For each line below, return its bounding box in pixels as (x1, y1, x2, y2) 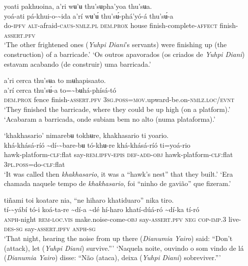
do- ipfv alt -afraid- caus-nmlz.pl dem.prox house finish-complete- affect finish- (4, 20, 238, 30)
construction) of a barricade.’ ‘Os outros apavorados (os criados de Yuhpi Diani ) (4, 49, 245, 59)
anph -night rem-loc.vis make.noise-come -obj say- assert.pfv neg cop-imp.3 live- (4, 213, 241, 224)
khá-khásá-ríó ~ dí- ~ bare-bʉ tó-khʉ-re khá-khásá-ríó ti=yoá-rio (4, 139, 191, 150)
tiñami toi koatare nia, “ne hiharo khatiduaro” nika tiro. (4, 194, 174, 205)
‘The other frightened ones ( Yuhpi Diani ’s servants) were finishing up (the (4, 39, 227, 50)
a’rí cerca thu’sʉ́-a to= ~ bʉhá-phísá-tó (4, 84, 116, 95)
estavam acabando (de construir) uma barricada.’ (4, 58, 151, 69)
